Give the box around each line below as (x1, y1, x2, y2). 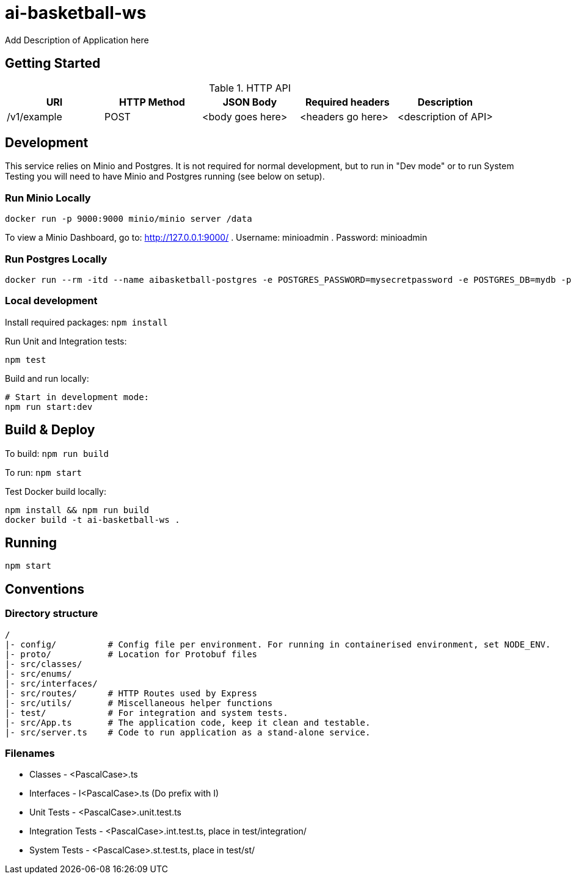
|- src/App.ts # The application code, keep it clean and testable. (5, 717, 371, 728)
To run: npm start (5, 467, 82, 478)
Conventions (5, 581, 85, 597)
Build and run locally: (5, 373, 89, 384)
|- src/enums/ (5, 668, 72, 679)
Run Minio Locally (5, 191, 91, 204)
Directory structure (5, 607, 98, 620)
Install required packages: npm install (5, 316, 168, 327)
